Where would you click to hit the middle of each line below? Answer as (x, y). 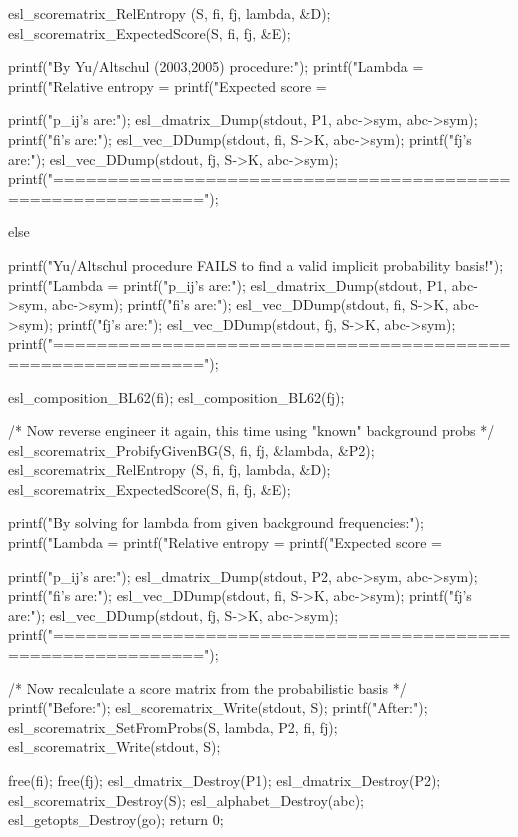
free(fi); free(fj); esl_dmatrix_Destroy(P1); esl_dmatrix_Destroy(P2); (224, 780)
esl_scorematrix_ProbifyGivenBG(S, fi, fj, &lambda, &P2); (191, 449)
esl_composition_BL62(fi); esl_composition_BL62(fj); (176, 396)
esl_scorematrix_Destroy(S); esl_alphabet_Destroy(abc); (186, 799)
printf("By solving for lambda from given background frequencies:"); (216, 522)
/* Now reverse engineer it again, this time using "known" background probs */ (251, 430)
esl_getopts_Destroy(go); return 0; (116, 819)
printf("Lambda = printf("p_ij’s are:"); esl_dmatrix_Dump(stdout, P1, (228, 284)
